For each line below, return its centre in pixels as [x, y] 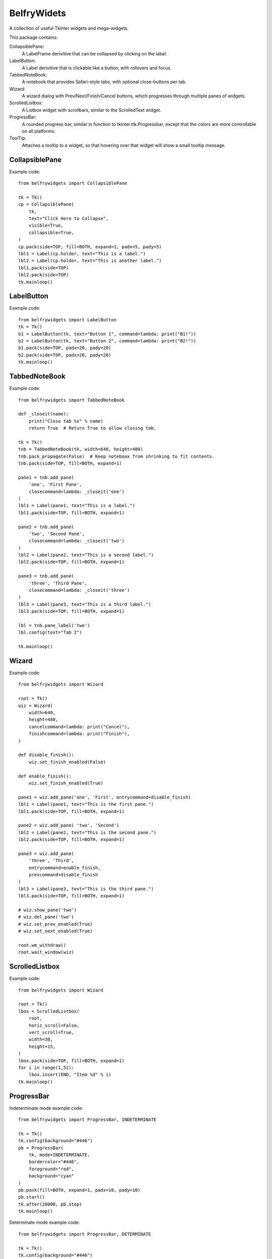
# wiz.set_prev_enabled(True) [56, 924]
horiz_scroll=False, [54, 1025]
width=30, [41, 1039]
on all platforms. [39, 131]
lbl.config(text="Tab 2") [50, 633]
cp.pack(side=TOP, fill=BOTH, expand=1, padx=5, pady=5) [90, 247]
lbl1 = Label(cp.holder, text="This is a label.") [82, 254]
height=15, [42, 1046]
